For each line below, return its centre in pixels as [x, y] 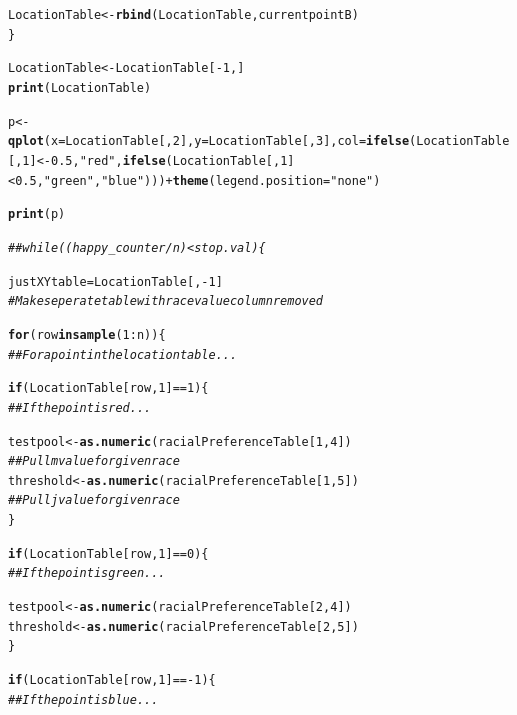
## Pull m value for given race [94, 461]
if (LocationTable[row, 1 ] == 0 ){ [108, 553]
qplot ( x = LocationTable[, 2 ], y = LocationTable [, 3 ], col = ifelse [209, 141]
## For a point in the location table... [123, 354]
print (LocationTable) [80, 87]
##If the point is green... [87, 573]
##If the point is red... [80, 407]
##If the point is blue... [83, 699]
